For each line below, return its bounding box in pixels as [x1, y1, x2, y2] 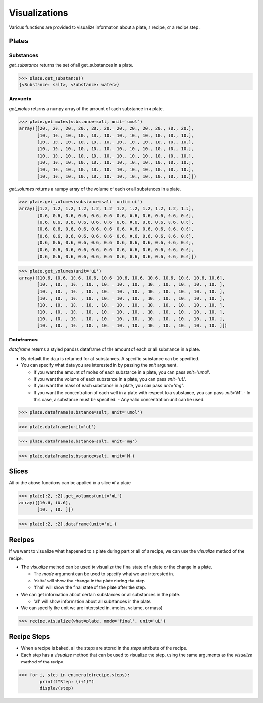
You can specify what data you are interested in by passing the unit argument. [21, 362, 178, 368]
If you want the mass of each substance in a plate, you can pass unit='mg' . [33, 383, 185, 389]
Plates [9, 37, 29, 45]
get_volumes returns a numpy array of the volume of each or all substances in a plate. [9, 186, 181, 192]
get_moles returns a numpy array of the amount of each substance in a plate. [9, 105, 164, 112]
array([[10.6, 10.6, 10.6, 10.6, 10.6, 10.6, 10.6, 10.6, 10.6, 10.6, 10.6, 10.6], [19, 275, 225, 281]
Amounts [9, 96, 32, 102]
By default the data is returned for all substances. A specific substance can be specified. [21, 355, 200, 361]
